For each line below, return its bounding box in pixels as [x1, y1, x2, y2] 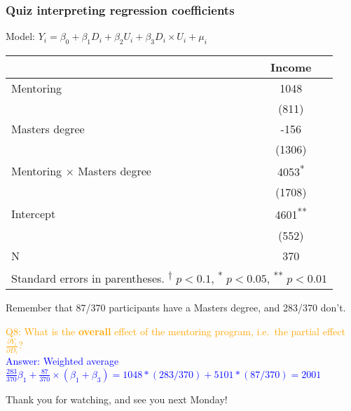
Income [270, 59, 312, 76]
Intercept [11, 205, 56, 222]
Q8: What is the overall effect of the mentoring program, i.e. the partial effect [6, 323, 345, 338]
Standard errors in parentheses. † [11, 267, 172, 286]
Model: [6, 29, 36, 43]
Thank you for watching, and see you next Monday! [6, 391, 228, 406]
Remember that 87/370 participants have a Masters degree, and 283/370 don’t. [6, 300, 346, 314]
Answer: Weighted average [6, 353, 119, 368]
